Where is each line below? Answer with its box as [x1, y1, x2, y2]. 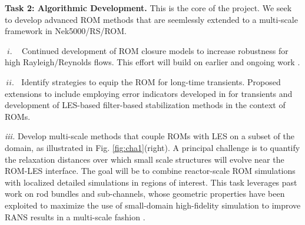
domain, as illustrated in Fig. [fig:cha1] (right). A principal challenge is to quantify [5, 141, 300, 153]
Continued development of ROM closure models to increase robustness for [21, 44, 289, 56]
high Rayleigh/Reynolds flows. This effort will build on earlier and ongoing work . [5, 56, 300, 68]
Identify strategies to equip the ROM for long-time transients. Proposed [21, 75, 281, 88]
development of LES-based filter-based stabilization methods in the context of [5, 99, 286, 111]
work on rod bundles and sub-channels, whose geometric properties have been [5, 187, 285, 200]
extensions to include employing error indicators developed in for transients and [5, 87, 293, 99]
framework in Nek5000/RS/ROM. [5, 25, 127, 37]
